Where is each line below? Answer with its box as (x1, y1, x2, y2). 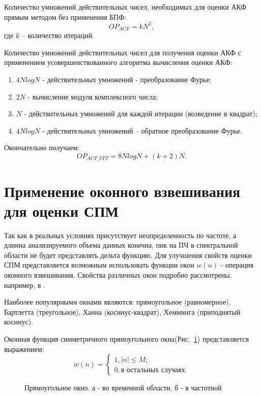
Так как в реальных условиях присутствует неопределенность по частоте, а (4, 229, 237, 240)
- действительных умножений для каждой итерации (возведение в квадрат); (24, 108, 257, 119)
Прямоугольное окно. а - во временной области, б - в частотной (24, 382, 222, 393)
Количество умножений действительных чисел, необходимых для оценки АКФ (4, 2, 247, 12)
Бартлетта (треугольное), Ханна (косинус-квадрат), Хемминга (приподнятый (4, 306, 241, 317)
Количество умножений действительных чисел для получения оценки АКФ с (4, 47, 241, 57)
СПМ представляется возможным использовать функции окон (4, 259, 195, 270)
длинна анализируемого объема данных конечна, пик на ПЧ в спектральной (4, 240, 238, 250)
